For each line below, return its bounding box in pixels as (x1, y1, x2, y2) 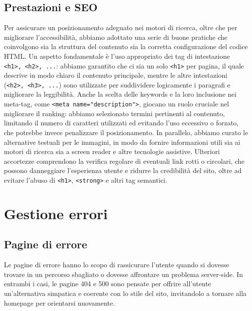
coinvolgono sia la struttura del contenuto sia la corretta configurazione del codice (4, 41, 248, 52)
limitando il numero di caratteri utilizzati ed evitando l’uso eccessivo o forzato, (4, 118, 239, 128)
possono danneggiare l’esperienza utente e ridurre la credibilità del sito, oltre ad (4, 165, 242, 175)
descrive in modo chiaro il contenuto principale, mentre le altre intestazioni (4, 70, 228, 80)
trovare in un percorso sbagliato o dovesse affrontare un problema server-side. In (4, 269, 243, 279)
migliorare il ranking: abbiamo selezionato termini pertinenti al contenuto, (4, 108, 225, 118)
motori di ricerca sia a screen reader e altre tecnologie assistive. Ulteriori (4, 146, 220, 156)
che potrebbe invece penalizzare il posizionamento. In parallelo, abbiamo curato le (4, 127, 248, 137)
